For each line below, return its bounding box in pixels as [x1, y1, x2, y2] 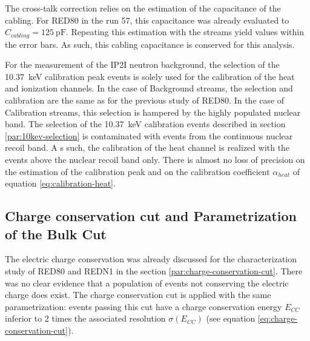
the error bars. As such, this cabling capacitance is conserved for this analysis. [5, 38, 295, 50]
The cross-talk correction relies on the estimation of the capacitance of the [5, 2, 281, 14]
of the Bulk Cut [5, 224, 107, 243]
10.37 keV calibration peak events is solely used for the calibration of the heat [5, 70, 295, 82]
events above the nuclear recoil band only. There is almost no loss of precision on [5, 153, 305, 165]
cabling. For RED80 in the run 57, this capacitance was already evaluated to [5, 13, 289, 26]
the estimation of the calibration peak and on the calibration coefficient [5, 165, 270, 177]
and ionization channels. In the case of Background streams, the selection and [5, 82, 293, 94]
